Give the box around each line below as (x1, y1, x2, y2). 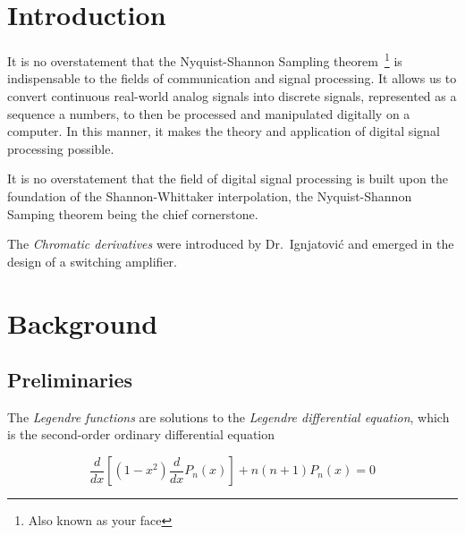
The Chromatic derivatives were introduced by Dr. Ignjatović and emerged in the (7, 234, 454, 253)
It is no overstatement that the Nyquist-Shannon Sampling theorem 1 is (7, 49, 402, 70)
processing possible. (7, 139, 114, 157)
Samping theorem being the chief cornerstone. (7, 204, 258, 223)
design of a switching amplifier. (7, 251, 177, 270)
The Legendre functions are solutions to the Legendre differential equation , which (7, 407, 450, 426)
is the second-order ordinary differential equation (7, 425, 275, 444)
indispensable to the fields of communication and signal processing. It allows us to (7, 69, 457, 88)
